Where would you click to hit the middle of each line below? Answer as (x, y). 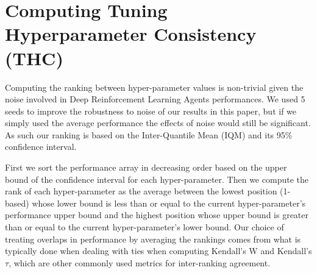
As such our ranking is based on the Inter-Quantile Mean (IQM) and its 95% (149, 134)
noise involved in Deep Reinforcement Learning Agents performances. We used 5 (155, 99)
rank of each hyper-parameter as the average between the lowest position (141, 191)
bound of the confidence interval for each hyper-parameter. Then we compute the (157, 179)
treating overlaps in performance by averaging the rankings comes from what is (153, 239)
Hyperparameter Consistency (131, 34)
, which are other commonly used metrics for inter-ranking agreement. (140, 262)
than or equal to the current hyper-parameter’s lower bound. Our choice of (144, 227)
